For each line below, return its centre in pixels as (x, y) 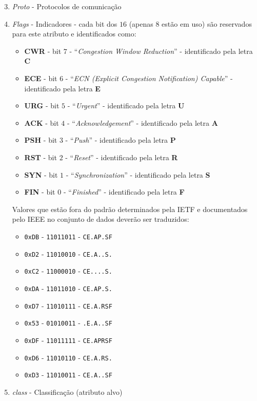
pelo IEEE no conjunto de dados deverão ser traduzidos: (101, 219)
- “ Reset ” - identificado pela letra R (122, 157)
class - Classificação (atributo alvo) (67, 392)
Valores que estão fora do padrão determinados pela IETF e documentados (130, 209)
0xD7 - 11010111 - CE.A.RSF (68, 305)
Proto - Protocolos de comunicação (67, 6)
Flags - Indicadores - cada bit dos (65, 23)
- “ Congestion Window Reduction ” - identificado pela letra (161, 51)
